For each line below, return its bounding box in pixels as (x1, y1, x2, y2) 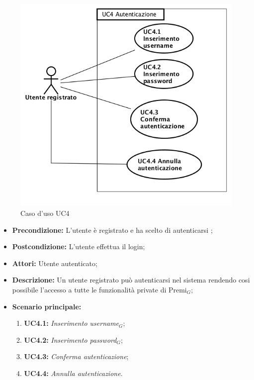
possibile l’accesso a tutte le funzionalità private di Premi (12, 284, 187, 294)
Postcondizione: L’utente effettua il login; (12, 241, 145, 252)
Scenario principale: (12, 301, 82, 311)
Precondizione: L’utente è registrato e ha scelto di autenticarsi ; (12, 224, 213, 235)
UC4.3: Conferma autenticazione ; (24, 351, 129, 362)
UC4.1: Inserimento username (24, 318, 119, 328)
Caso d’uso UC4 (20, 207, 70, 218)
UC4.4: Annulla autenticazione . (24, 368, 123, 378)
